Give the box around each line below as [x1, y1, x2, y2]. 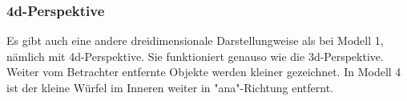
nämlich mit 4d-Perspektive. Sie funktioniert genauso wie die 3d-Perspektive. [6, 47, 384, 64]
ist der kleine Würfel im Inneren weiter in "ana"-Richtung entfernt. [6, 79, 334, 95]
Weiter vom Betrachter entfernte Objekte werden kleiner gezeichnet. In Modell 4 [6, 63, 401, 80]
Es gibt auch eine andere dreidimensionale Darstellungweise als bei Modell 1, [6, 32, 384, 49]
